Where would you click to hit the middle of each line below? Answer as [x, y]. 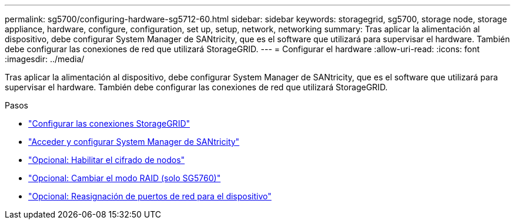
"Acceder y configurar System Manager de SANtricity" [134, 142]
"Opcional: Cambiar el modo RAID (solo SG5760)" [125, 178]
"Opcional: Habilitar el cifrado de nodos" [107, 160]
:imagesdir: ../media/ [45, 59]
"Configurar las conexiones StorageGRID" [109, 123]
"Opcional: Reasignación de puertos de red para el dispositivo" [150, 196]
